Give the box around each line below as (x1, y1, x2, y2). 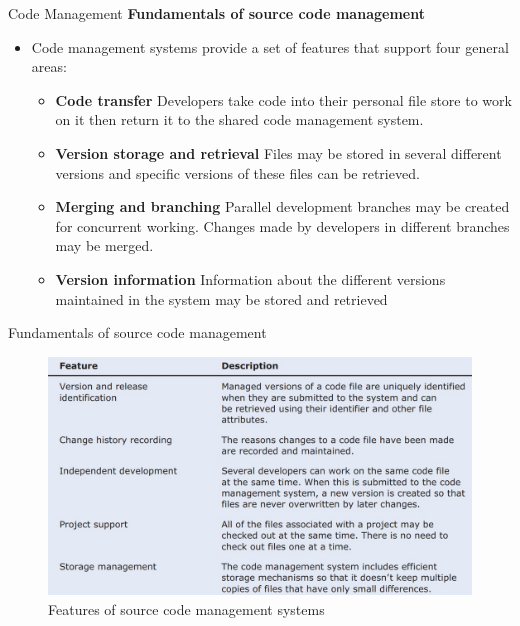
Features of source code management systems (48, 598, 325, 619)
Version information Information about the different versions (55, 268, 446, 289)
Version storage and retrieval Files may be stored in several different (55, 142, 502, 163)
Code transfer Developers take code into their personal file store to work (55, 89, 512, 110)
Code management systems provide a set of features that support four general (31, 36, 509, 57)
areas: (31, 56, 67, 77)
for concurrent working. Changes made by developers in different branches (55, 215, 510, 236)
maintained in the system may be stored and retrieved (55, 288, 388, 309)
